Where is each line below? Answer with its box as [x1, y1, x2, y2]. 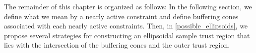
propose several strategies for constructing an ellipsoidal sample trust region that [4, 30, 250, 40]
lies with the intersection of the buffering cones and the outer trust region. [4, 40, 230, 50]
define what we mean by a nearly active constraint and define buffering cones [4, 11, 239, 21]
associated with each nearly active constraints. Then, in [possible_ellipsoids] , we [4, 21, 248, 31]
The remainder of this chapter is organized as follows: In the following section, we [4, 1, 252, 11]
